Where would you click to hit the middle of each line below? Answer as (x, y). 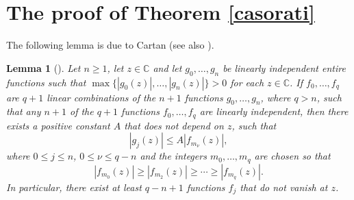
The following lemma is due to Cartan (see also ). (110, 45)
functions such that (46, 82)
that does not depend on (174, 125)
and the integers (173, 156)
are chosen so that (292, 156)
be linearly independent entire (284, 67)
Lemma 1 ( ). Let (43, 67)
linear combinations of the (101, 97)
